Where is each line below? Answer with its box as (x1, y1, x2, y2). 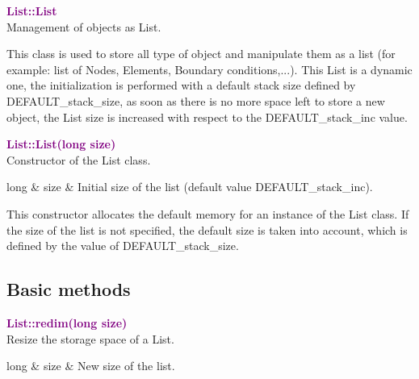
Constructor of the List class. (6, 151, 151, 168)
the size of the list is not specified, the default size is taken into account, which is (6, 221, 408, 238)
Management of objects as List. (6, 18, 161, 35)
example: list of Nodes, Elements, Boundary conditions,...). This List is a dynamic (6, 60, 413, 77)
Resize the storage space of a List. (6, 330, 174, 347)
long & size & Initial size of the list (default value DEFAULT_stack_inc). (6, 178, 373, 195)
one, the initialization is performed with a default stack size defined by (6, 77, 356, 94)
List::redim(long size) (6, 314, 128, 331)
